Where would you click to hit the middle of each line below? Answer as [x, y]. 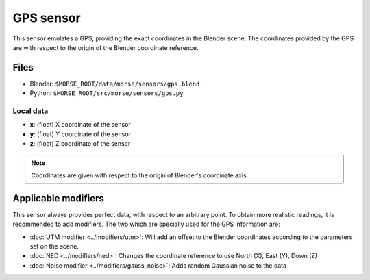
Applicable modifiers [58, 198]
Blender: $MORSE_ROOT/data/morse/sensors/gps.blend [115, 84]
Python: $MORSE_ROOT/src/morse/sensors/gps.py [107, 93]
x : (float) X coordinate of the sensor [81, 125]
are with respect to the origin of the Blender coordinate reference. [106, 47]
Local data [30, 111]
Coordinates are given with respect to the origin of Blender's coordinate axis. [140, 175]
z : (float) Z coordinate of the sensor [80, 144]
